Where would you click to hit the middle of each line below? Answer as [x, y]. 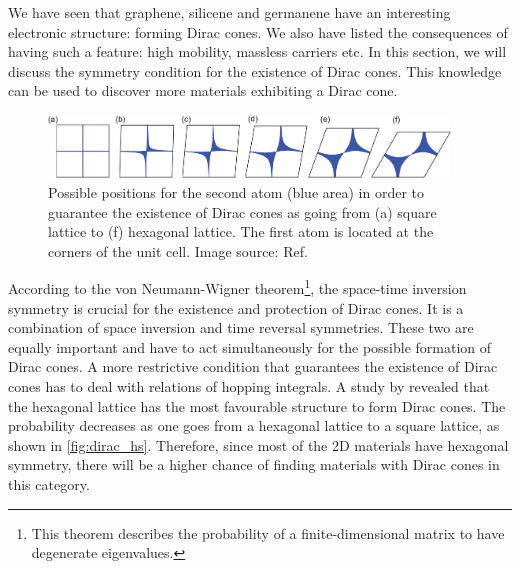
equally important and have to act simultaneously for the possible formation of [250, 346]
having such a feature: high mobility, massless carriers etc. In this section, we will [257, 51]
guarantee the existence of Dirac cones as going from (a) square [242, 211]
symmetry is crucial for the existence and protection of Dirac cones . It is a [236, 307]
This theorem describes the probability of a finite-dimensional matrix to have [268, 532]
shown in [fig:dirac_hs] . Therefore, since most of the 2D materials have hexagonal [258, 444]
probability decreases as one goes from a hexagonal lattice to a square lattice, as [254, 425]
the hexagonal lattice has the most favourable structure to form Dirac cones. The [257, 405]
